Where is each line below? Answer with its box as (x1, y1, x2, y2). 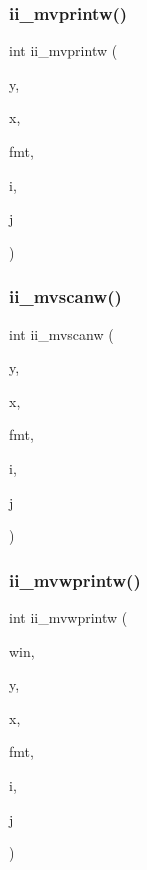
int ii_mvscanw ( (9, 323, 114, 344)
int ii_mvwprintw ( (9, 606, 128, 627)
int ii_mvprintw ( (9, 40, 118, 61)
